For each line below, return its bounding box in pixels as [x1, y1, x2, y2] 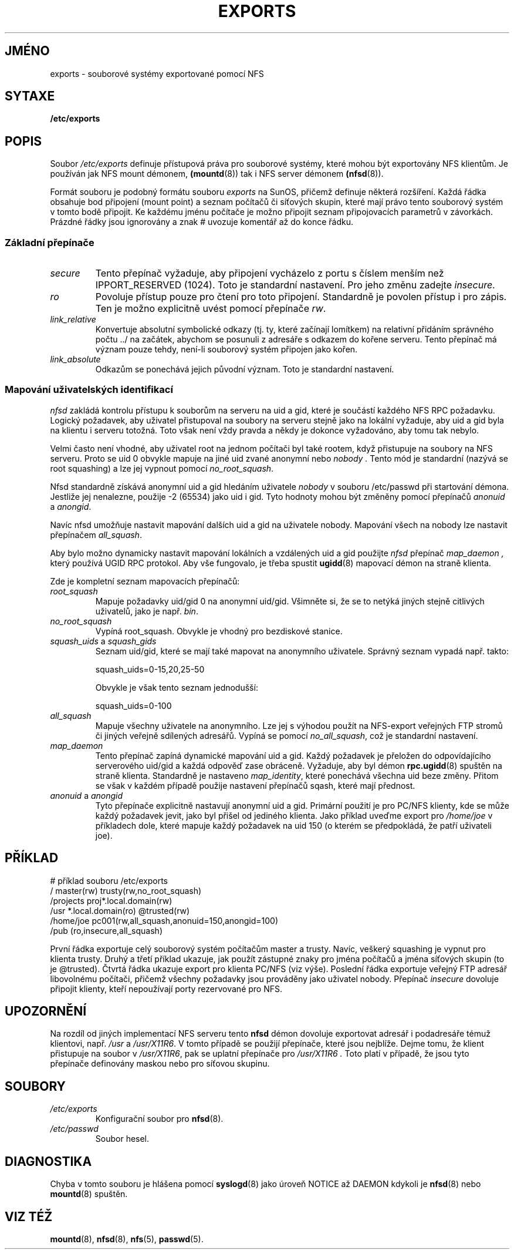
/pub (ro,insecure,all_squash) [50, 925, 163, 936]
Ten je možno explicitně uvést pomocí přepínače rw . [95, 302, 326, 315]
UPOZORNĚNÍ [5, 1004, 87, 1019]
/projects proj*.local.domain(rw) [50, 895, 173, 906]
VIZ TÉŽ [5, 1209, 53, 1224]
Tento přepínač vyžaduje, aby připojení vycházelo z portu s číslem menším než [95, 267, 444, 280]
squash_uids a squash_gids [50, 636, 157, 646]
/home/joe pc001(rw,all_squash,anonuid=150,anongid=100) [50, 915, 279, 926]
